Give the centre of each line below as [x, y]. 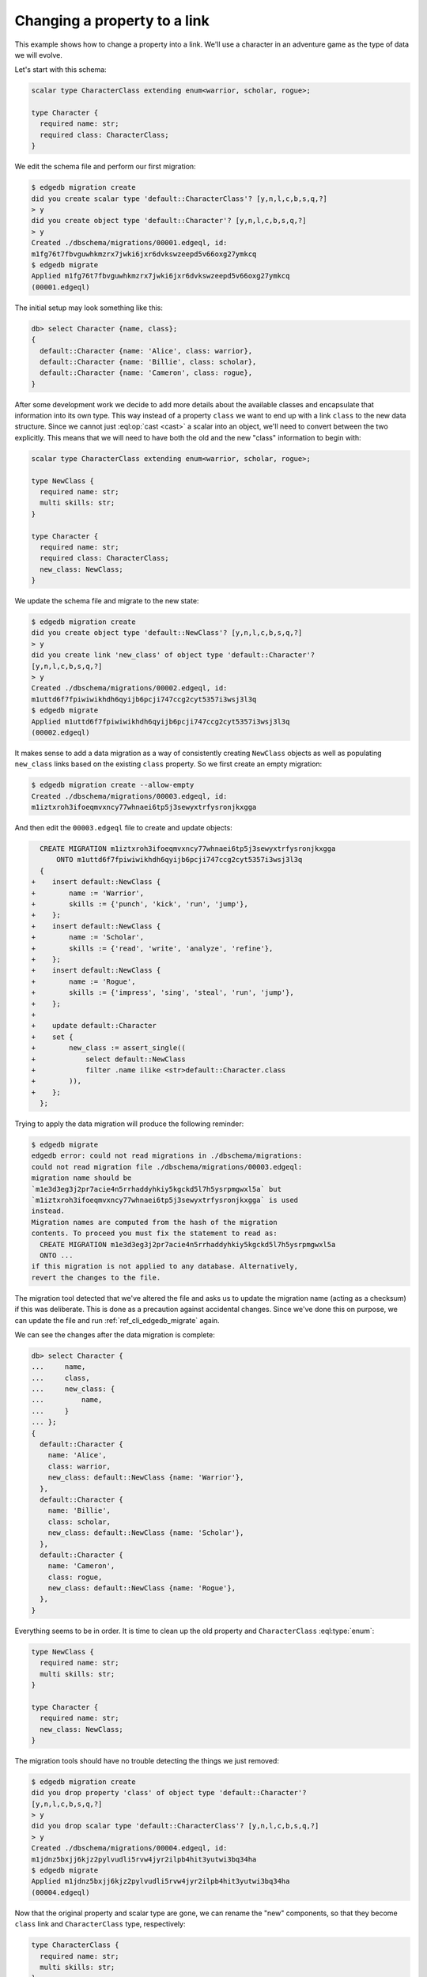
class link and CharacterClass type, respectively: [100, 1924]
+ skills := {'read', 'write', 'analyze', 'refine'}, [152, 948]
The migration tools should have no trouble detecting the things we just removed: [147, 1760]
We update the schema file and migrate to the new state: [107, 601]
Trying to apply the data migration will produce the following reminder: [129, 1124]
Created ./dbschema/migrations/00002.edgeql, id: [129, 688]
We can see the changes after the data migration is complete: [115, 1334]
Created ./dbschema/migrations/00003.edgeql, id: [129, 796]
